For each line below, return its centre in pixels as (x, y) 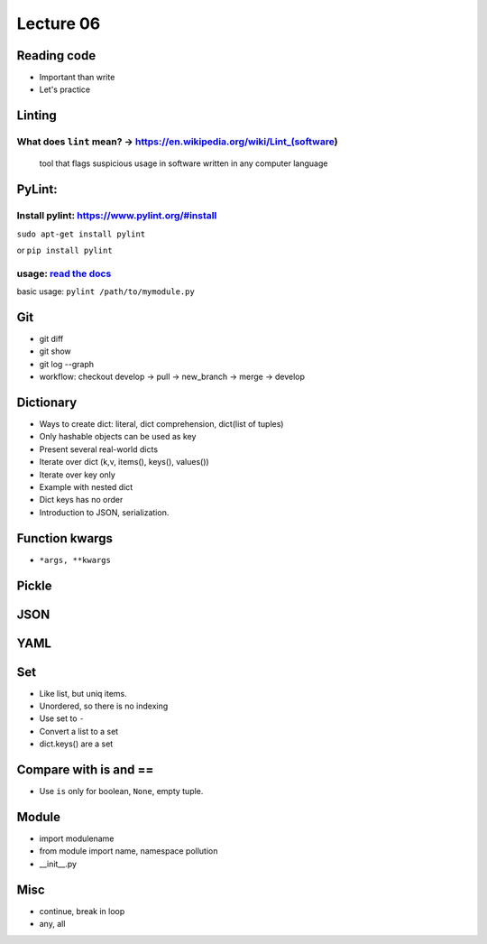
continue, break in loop (82, 911)
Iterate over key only (78, 475)
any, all (52, 924)
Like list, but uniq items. (83, 693)
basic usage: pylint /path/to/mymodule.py (106, 292)
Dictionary (47, 403)
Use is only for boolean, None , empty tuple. (121, 791)
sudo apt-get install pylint (81, 234)
